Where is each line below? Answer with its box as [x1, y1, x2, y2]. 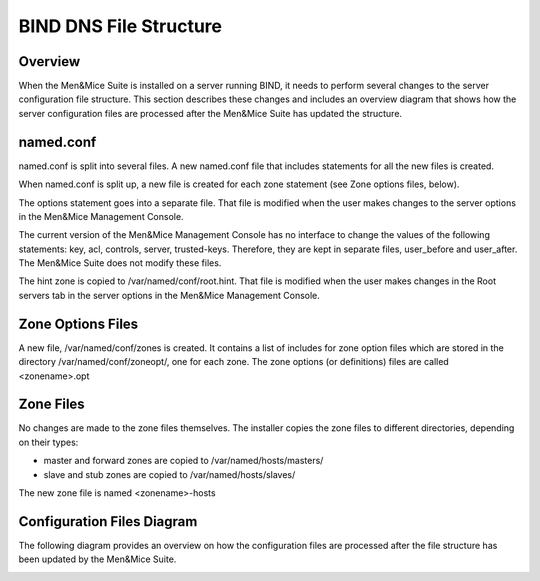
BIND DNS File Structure [18, 15, 223, 37]
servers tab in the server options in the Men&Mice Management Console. [18, 289, 320, 301]
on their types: [18, 436, 79, 448]
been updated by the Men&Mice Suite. [18, 553, 177, 565]
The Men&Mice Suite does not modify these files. [18, 257, 222, 269]
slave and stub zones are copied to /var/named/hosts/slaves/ [43, 468, 296, 480]
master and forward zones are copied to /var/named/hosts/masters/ [43, 455, 324, 467]
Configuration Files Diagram [18, 513, 198, 530]
